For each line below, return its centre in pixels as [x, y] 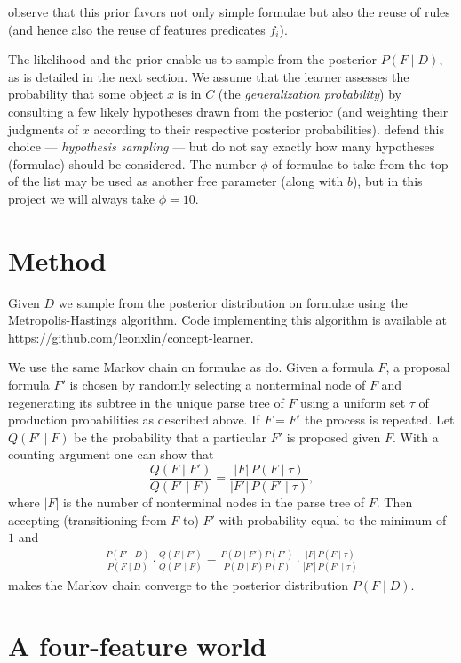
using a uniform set [353, 402]
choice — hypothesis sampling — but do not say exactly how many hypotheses [222, 146]
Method [57, 259]
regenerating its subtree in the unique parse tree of [146, 402]
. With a [416, 437]
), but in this [387, 181]
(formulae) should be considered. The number [132, 163]
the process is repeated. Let [379, 420]
